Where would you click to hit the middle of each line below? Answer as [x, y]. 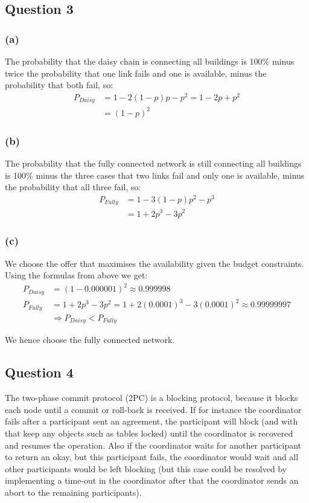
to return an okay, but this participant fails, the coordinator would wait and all [152, 457]
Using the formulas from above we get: [76, 275]
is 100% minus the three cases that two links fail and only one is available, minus [155, 175]
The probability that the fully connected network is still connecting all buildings [153, 163]
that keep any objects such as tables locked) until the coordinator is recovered [149, 433]
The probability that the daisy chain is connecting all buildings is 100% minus [150, 61]
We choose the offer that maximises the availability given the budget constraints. [154, 263]
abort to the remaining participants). [73, 492]
